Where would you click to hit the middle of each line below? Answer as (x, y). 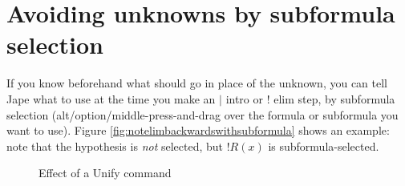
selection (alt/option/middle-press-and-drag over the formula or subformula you (202, 114)
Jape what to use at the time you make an (111, 98)
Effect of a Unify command (105, 173)
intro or (244, 98)
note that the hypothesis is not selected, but (115, 146)
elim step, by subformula (334, 98)
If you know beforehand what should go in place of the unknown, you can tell (197, 83)
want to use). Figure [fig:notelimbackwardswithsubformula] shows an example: (198, 130)
